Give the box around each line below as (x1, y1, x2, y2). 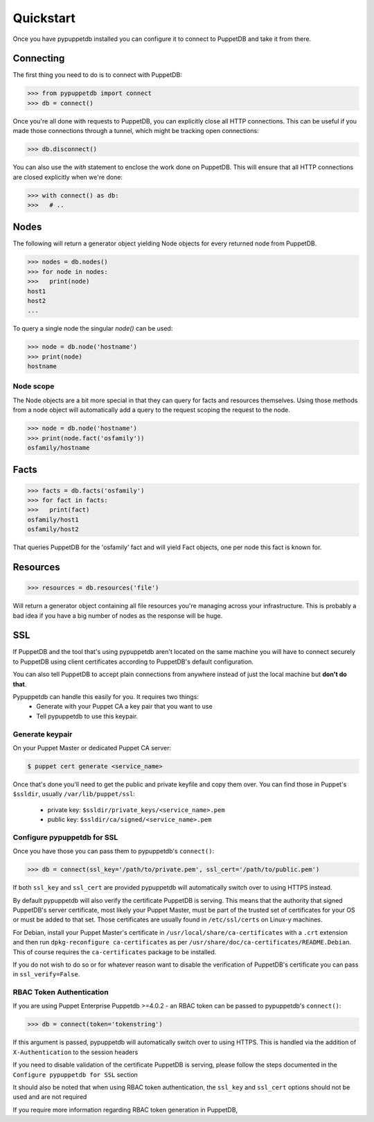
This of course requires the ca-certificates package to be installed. (12, 947, 217, 956)
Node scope (12, 381, 55, 391)
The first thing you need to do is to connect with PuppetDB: (12, 71, 183, 79)
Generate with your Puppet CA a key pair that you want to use (36, 702, 213, 711)
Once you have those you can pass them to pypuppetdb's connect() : (12, 847, 215, 856)
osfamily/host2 (27, 526, 79, 533)
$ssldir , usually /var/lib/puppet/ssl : (12, 790, 135, 798)
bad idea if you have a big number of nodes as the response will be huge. (12, 611, 223, 620)
